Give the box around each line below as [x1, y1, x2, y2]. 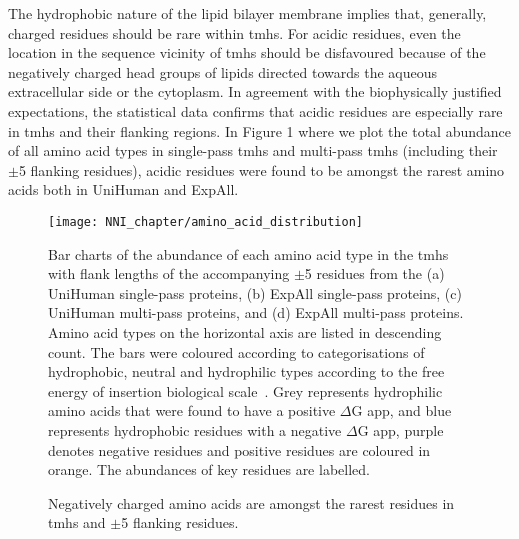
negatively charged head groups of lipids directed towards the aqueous [8, 61, 438, 82]
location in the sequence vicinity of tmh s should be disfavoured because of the [8, 42, 486, 63]
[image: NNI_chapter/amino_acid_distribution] [48, 214, 363, 229]
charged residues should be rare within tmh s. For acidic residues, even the [8, 22, 461, 43]
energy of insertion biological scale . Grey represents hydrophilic [48, 380, 443, 401]
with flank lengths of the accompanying [48, 263, 290, 284]
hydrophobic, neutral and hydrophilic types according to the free [48, 361, 445, 382]
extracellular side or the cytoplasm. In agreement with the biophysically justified [8, 81, 502, 102]
